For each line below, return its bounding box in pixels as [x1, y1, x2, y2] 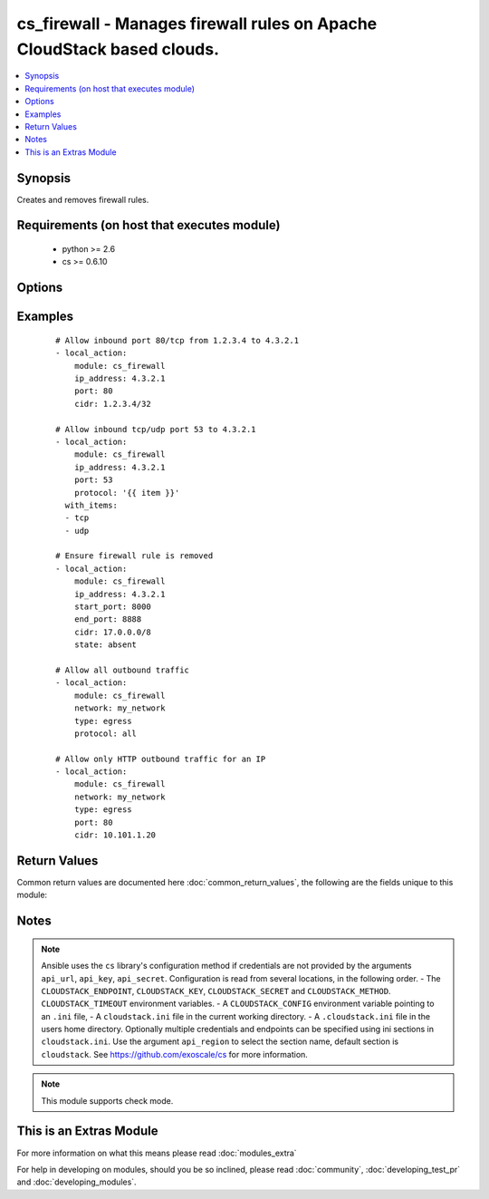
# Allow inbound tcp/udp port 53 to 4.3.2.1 [55, 424, 257, 434]
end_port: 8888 [73, 614, 142, 624]
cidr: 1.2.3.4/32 [73, 399, 151, 409]
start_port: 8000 [73, 602, 151, 612]
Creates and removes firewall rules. [16, 194, 149, 205]
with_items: [64, 499, 118, 510]
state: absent [73, 640, 138, 650]
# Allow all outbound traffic [55, 664, 190, 675]
